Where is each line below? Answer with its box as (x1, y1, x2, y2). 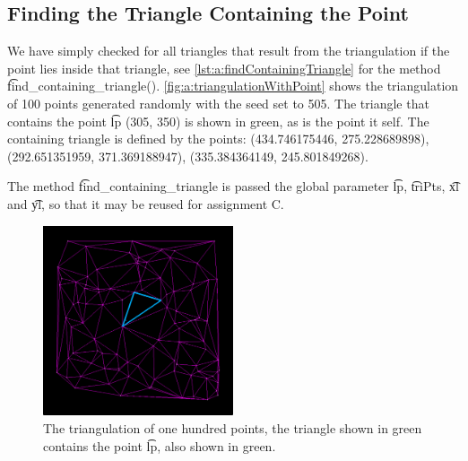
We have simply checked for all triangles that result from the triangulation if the (7, 41, 450, 60)
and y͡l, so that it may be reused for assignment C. (7, 194, 284, 213)
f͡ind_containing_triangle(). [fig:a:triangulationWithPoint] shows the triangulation (7, 76, 459, 95)
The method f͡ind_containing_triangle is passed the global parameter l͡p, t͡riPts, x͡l (7, 177, 459, 196)
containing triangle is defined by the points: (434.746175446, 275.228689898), (7, 129, 429, 148)
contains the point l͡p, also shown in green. (43, 436, 276, 455)
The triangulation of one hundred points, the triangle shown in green (43, 418, 422, 437)
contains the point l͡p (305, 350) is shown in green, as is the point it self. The (7, 111, 429, 130)
